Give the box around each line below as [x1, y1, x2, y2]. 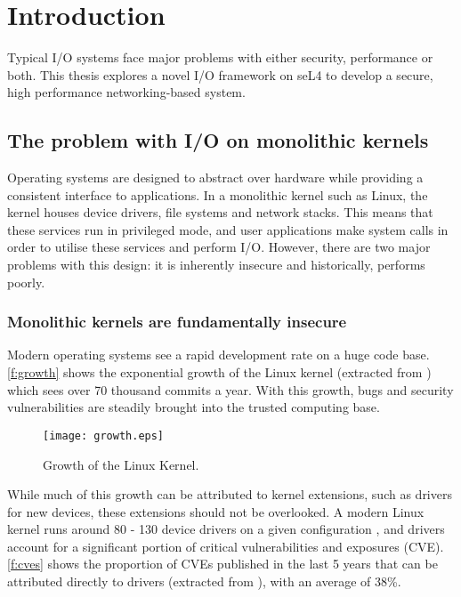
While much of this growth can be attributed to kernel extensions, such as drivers [7, 485, 452, 504]
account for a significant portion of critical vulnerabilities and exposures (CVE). [7, 536, 444, 555]
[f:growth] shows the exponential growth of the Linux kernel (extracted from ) [7, 363, 432, 382]
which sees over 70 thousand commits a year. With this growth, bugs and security [7, 380, 454, 399]
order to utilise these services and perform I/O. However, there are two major [7, 238, 431, 256]
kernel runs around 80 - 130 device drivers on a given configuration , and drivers [7, 520, 445, 538]
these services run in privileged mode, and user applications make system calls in [7, 220, 449, 238]
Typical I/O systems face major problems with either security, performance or [7, 48, 433, 67]
